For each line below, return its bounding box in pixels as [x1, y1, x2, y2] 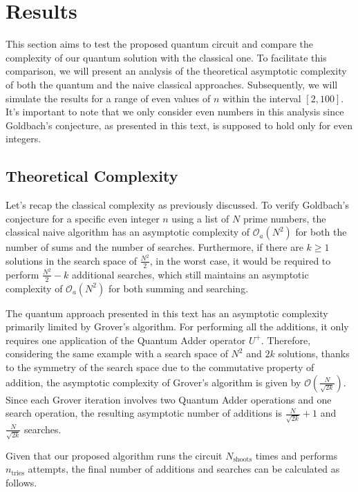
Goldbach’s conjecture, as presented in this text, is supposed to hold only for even [6, 117, 353, 132]
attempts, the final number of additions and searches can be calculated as [28, 462, 340, 476]
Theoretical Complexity [6, 165, 178, 187]
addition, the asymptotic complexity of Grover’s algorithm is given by [6, 375, 301, 389]
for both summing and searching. [108, 281, 249, 295]
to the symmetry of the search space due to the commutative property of [6, 360, 314, 375]
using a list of [171, 211, 229, 225]
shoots [233, 456, 252, 464]
